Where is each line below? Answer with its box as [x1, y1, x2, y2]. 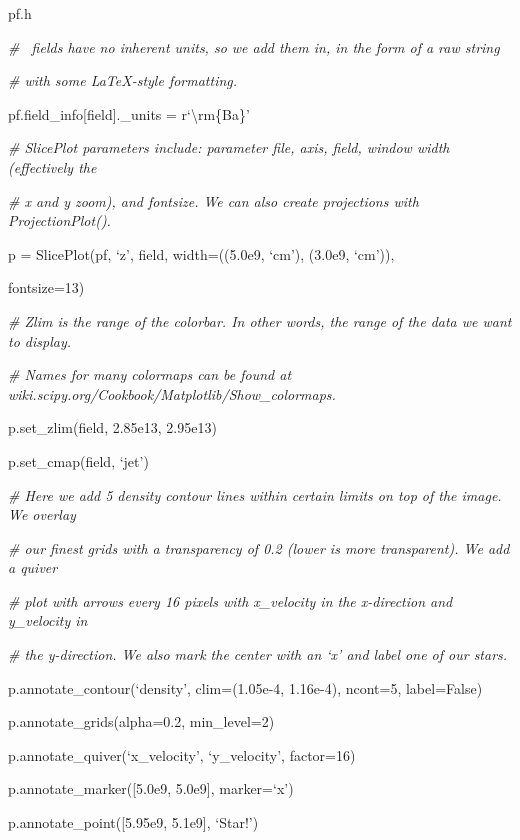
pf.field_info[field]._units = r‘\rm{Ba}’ [8, 103, 250, 124]
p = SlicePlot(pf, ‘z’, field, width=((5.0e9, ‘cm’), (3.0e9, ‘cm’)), [8, 243, 395, 264]
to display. [8, 330, 71, 351]
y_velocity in [8, 610, 88, 631]
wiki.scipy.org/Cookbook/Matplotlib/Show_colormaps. [8, 383, 336, 404]
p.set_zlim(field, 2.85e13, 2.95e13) [8, 417, 217, 438]
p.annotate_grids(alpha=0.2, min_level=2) [8, 711, 275, 732]
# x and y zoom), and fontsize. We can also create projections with [8, 190, 419, 211]
